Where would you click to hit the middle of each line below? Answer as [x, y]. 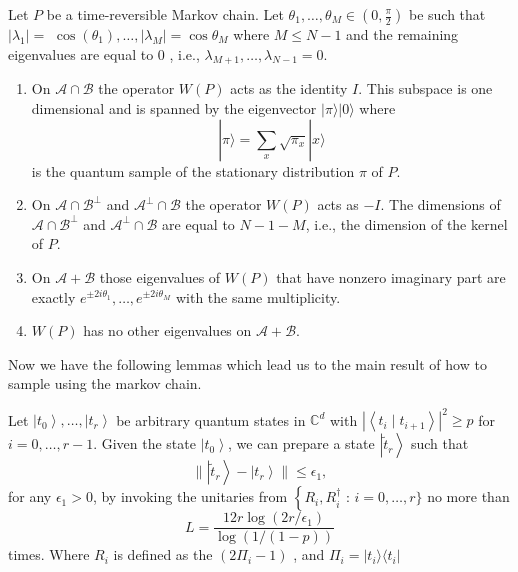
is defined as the [163, 554]
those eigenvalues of [160, 276]
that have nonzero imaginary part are [391, 276]
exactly [53, 296]
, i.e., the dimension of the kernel [406, 223]
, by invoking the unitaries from [190, 496]
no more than [468, 496]
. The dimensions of [440, 204]
